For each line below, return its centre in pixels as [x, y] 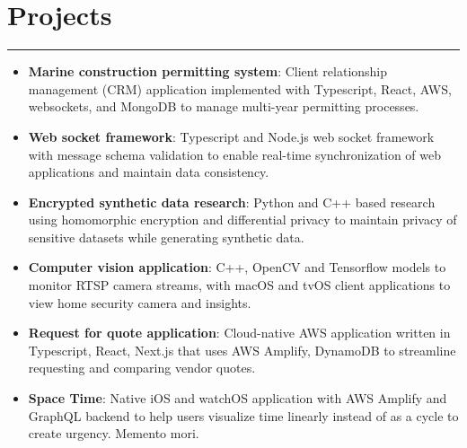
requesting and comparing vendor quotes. [142, 368]
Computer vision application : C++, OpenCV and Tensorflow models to [237, 267]
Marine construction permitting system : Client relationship [208, 71]
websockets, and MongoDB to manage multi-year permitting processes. [224, 106]
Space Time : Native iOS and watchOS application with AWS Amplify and [238, 398]
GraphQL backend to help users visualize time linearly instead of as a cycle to [243, 415]
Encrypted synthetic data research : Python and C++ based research [232, 202]
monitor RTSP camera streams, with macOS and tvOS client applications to [239, 285]
